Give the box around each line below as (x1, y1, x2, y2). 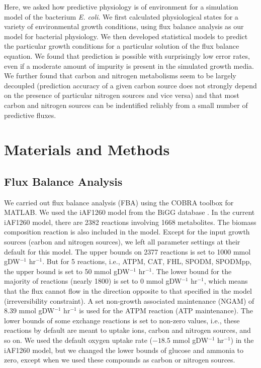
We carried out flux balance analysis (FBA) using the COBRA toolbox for (4, 197, 234, 207)
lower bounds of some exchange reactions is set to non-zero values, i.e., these (4, 315, 240, 325)
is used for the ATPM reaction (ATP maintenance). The (79, 305, 253, 316)
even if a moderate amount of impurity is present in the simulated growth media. (4, 60, 254, 71)
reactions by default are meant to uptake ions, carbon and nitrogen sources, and (4, 325, 251, 335)
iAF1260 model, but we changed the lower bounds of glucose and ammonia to (4, 344, 243, 355)
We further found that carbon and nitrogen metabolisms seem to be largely (4, 70, 236, 81)
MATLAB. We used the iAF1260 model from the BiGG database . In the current (4, 207, 255, 217)
